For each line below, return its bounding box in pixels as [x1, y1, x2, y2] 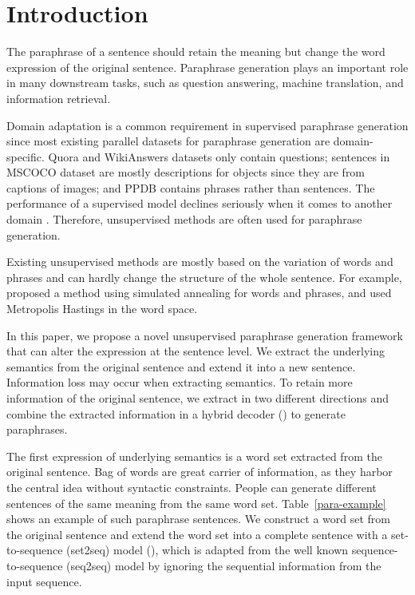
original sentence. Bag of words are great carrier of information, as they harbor [6, 463, 393, 480]
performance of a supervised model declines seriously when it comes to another [6, 195, 393, 212]
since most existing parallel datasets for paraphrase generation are [6, 133, 330, 149]
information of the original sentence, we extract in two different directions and [6, 390, 389, 406]
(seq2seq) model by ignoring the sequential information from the [66, 557, 381, 573]
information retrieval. [6, 89, 111, 106]
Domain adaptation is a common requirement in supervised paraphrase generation [6, 117, 409, 133]
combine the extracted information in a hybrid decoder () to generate [6, 405, 346, 422]
